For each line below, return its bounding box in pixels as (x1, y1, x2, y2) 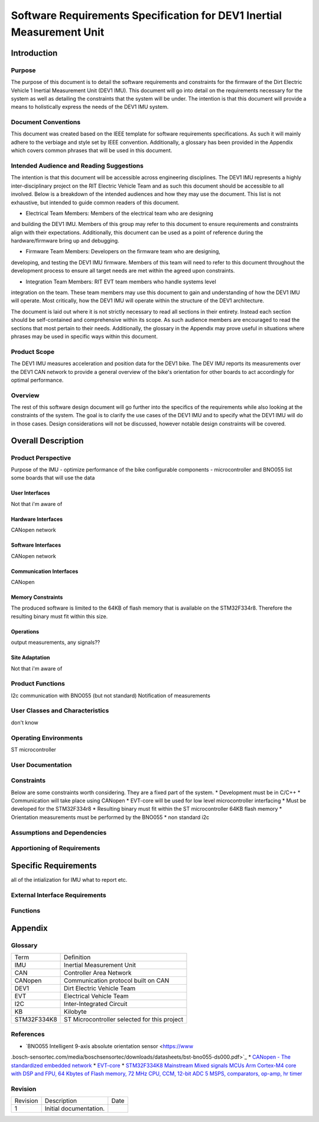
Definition (64, 953, 91, 962)
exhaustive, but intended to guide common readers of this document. (11, 199, 180, 206)
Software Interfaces (11, 541, 61, 549)
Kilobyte (64, 1008, 87, 1016)
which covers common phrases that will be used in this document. (11, 147, 172, 154)
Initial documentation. (44, 1104, 105, 1113)
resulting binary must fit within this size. (11, 612, 108, 620)
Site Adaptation (11, 654, 50, 661)
